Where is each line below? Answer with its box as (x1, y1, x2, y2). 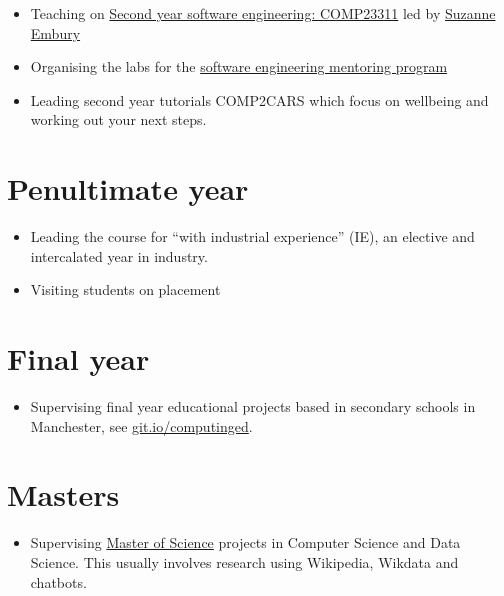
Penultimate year (7, 168, 249, 209)
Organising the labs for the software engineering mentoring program (30, 56, 448, 77)
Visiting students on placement (30, 279, 221, 300)
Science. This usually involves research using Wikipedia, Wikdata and (30, 551, 459, 572)
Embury (30, 22, 81, 43)
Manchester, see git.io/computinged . (30, 415, 253, 436)
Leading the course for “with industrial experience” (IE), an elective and (30, 226, 475, 247)
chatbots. (30, 571, 87, 592)
